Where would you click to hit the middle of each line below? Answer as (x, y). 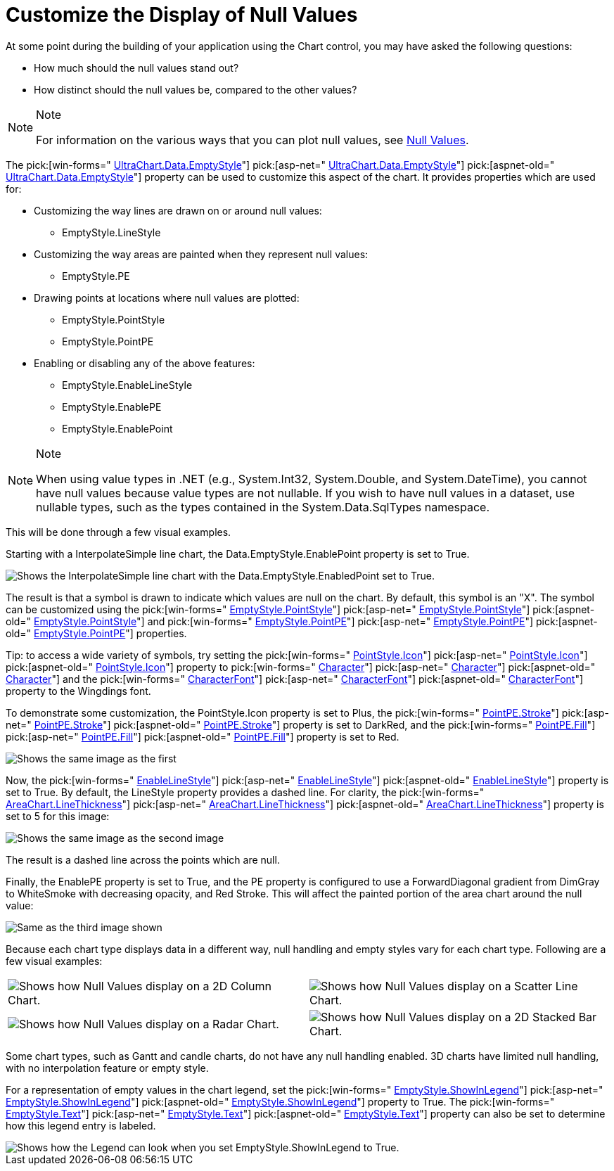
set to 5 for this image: (58, 816)
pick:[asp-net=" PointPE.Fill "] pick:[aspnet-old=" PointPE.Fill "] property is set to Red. (203, 736)
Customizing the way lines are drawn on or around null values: (178, 210)
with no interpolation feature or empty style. (107, 1068)
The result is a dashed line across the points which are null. (143, 859)
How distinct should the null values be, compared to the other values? (196, 89)
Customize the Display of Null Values (182, 15)
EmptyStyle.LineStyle (111, 232)
